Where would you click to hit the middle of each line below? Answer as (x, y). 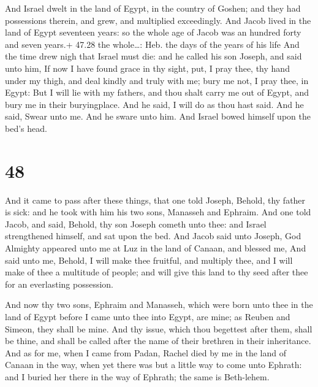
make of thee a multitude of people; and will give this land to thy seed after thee (157, 272)
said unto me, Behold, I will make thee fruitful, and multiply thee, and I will (149, 260)
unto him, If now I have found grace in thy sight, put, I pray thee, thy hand (147, 68)
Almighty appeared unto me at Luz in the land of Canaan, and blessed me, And (156, 248)
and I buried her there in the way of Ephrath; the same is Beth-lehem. (137, 376)
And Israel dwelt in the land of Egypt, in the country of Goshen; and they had (153, 8)
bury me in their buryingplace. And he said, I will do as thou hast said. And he (154, 104)
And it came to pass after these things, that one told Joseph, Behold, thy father (155, 200)
